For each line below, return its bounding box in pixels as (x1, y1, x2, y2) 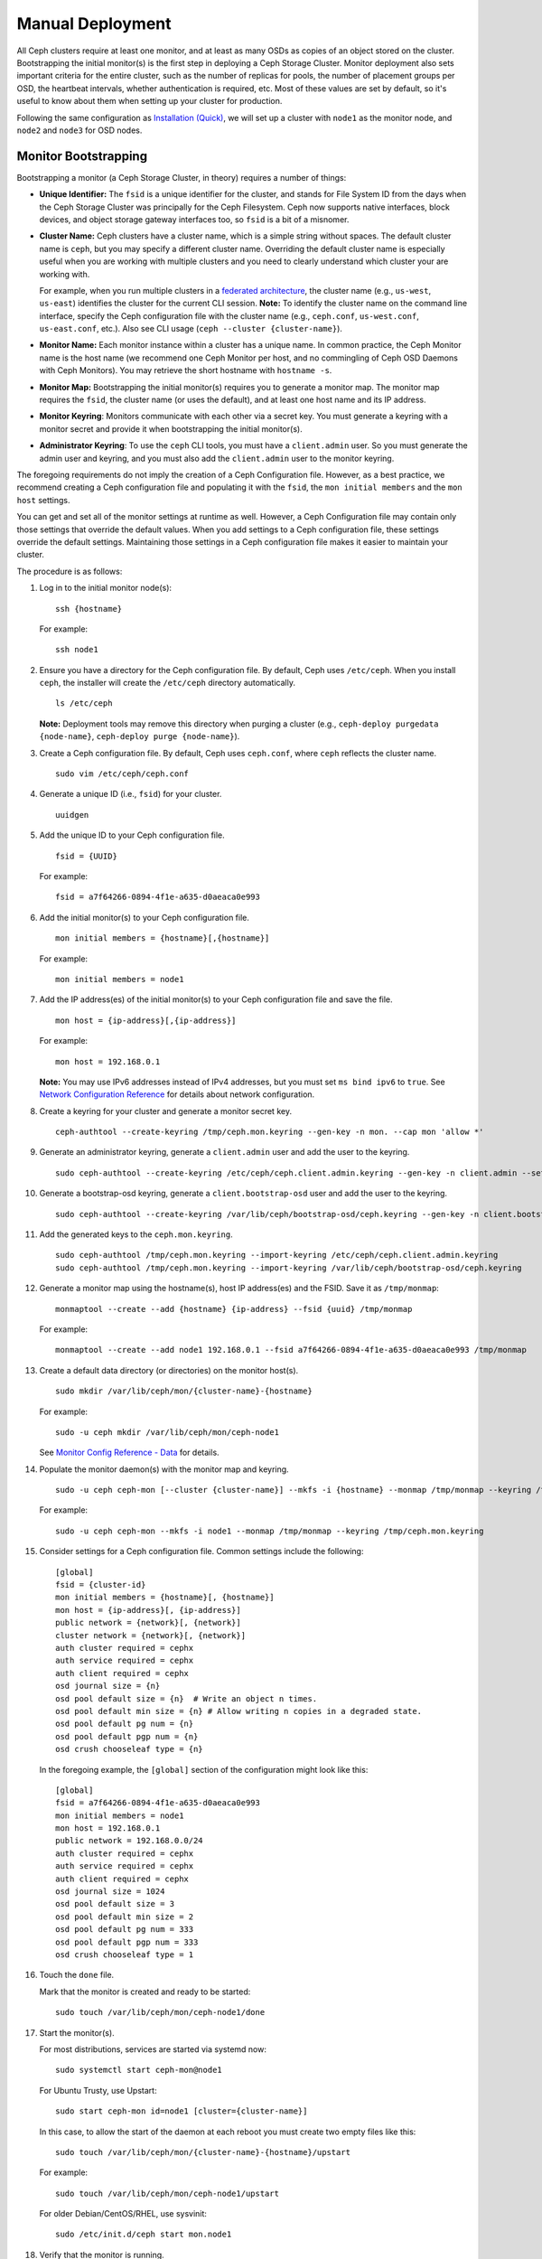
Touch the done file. (39, 1970, 115, 1981)
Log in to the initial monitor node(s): (39, 583, 172, 594)
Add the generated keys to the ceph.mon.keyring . (39, 1229, 234, 1240)
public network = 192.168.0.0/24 (55, 1835, 203, 1846)
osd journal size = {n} (55, 1681, 161, 1692)
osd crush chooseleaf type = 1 (55, 1949, 194, 1960)
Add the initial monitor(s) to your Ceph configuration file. (39, 912, 250, 923)
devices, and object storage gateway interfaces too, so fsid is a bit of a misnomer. (39, 213, 350, 225)
